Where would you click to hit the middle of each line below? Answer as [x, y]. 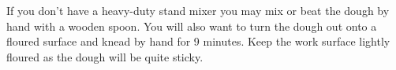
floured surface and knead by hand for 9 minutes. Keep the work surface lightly [198, 41]
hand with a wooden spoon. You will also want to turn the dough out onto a [192, 26]
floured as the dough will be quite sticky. [105, 56]
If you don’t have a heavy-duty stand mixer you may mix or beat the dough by [198, 10]
